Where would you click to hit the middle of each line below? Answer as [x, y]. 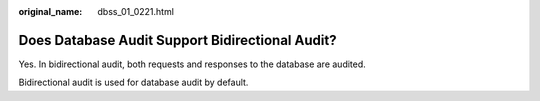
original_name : [50, 11]
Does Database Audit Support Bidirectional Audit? [177, 40]
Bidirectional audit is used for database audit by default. [133, 82]
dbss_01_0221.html [136, 11]
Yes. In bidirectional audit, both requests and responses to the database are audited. [192, 64]
